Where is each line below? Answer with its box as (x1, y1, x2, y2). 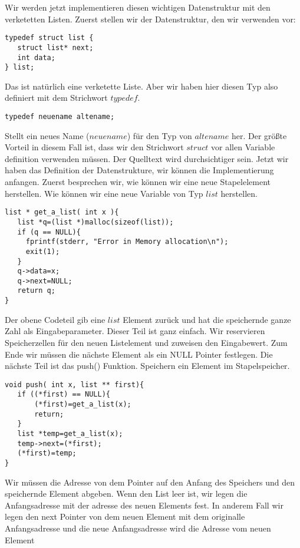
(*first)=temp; (17, 449, 77, 458)
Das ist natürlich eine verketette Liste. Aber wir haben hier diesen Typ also (5, 80, 278, 92)
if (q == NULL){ (17, 227, 81, 236)
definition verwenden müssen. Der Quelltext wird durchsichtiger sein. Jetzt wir (5, 152, 289, 164)
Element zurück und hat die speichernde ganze (123, 313, 291, 325)
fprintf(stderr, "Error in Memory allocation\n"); (25, 237, 229, 246)
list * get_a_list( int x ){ (5, 208, 119, 217)
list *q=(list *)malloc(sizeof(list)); (17, 217, 174, 226)
